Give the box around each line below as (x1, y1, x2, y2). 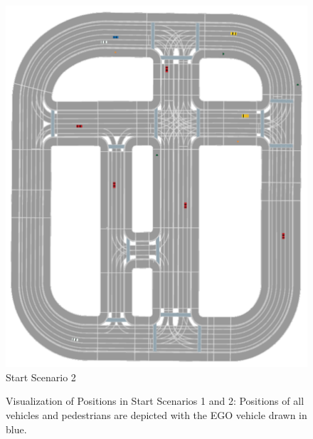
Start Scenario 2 (6, 369, 76, 384)
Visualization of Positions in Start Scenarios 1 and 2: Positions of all (6, 393, 304, 408)
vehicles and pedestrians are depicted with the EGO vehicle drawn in (6, 407, 307, 422)
